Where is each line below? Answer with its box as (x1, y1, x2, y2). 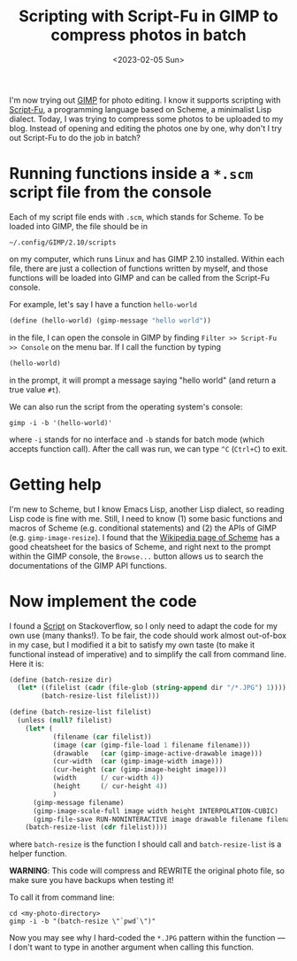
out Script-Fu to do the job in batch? (9, 132, 141, 143)
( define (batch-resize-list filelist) (9, 708, 152, 717)
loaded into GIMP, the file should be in (9, 221, 148, 231)
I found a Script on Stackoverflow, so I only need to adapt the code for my (9, 620, 278, 631)
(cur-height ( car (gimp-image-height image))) (52, 765, 227, 774)
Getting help (9, 474, 102, 494)
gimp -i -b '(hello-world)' (9, 418, 113, 427)
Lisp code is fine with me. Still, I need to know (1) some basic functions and (9, 513, 283, 523)
